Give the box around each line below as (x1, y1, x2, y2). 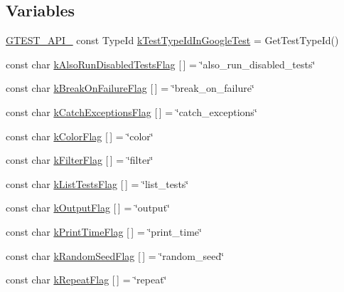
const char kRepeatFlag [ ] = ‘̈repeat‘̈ (6, 272, 167, 287)
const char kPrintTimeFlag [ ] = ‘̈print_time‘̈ (6, 224, 202, 239)
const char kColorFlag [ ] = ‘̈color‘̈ (6, 128, 154, 143)
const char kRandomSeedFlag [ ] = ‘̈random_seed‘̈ (6, 248, 225, 263)
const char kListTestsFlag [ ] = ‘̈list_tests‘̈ (6, 176, 189, 191)
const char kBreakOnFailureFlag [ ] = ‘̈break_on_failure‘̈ (6, 80, 254, 95)
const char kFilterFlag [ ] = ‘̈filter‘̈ (6, 152, 154, 167)
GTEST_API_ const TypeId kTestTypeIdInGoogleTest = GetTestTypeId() (6, 33, 339, 48)
